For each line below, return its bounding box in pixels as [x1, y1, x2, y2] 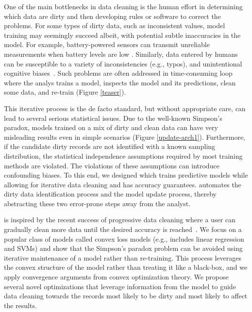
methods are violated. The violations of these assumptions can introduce [4, 160, 219, 170]
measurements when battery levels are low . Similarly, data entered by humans [4, 49, 238, 59]
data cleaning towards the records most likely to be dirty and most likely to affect [4, 291, 248, 301]
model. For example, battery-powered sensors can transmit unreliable [4, 39, 210, 49]
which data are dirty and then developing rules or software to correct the [4, 11, 221, 21]
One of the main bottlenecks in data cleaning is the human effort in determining [4, 1, 243, 11]
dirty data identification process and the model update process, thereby [4, 189, 217, 199]
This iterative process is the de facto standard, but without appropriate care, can [4, 103, 246, 113]
